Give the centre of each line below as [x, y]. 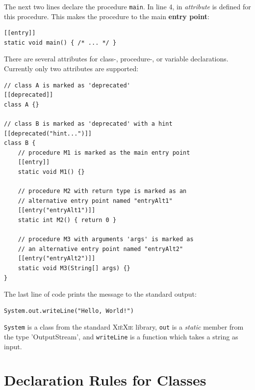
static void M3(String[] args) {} [74, 268]
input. [13, 346]
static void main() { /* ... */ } [60, 42]
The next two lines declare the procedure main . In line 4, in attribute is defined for [127, 6]
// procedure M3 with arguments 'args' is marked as [106, 239]
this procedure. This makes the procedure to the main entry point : [107, 16]
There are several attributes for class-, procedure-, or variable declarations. [116, 59]
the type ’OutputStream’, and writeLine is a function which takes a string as [121, 336]
